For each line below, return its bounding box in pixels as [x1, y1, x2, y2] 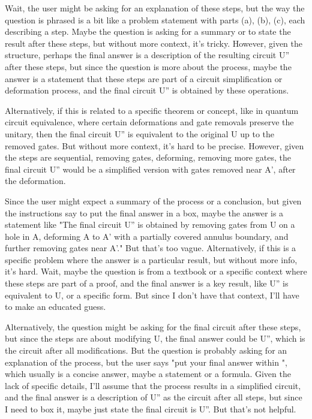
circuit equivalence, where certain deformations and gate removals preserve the [5, 116, 294, 128]
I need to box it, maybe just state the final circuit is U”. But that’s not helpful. [5, 403, 296, 415]
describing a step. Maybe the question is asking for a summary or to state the [5, 25, 291, 38]
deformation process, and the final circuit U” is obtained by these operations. [5, 84, 289, 97]
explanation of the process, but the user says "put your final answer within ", [5, 355, 287, 368]
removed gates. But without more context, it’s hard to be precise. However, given [5, 139, 304, 152]
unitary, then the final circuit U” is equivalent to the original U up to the [5, 127, 275, 140]
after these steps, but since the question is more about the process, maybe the [5, 60, 292, 73]
